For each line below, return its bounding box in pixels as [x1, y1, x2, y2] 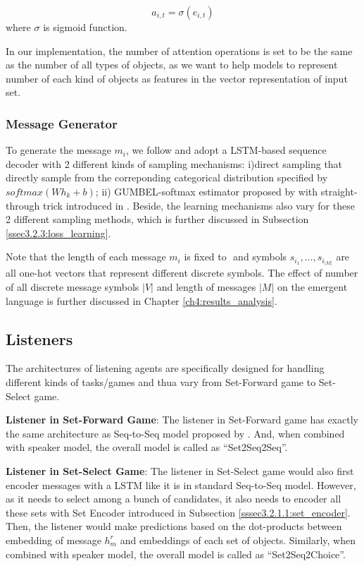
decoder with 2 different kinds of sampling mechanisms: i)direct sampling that [6, 156, 343, 171]
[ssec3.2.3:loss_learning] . [6, 225, 111, 240]
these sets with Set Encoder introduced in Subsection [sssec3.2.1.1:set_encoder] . [6, 505, 351, 519]
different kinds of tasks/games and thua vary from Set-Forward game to [6, 375, 316, 390]
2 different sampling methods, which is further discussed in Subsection [6, 212, 309, 227]
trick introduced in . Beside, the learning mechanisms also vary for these [42, 198, 355, 212]
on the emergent [277, 279, 348, 294]
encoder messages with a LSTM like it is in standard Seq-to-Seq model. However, [6, 477, 356, 492]
